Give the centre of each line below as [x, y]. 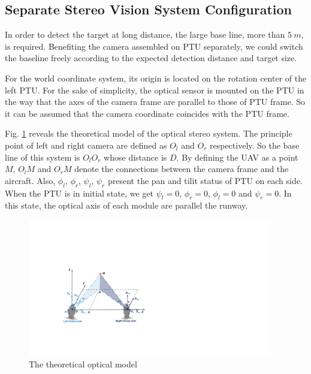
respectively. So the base [255, 145]
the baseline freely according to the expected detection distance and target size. [151, 58]
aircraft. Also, [30, 180]
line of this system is [43, 157]
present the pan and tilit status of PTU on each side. [205, 180]
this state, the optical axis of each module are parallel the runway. [126, 205]
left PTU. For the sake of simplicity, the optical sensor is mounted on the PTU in [155, 90]
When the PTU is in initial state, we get [79, 193]
